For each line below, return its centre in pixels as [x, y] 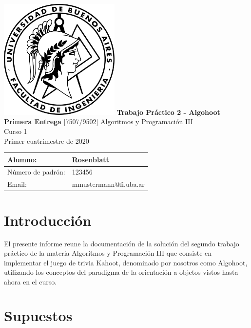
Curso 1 [16, 131]
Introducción [48, 220]
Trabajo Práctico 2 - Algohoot [168, 112]
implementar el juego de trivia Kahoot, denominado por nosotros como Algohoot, [126, 262]
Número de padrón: [36, 172]
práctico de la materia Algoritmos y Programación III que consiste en [108, 253]
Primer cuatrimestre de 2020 [47, 141]
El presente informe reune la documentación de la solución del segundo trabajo [122, 243]
